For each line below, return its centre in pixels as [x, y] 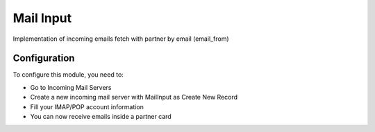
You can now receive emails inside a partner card [101, 117]
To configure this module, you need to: [68, 75]
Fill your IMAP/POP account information [87, 106]
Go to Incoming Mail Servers [71, 87]
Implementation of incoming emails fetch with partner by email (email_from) [121, 39]
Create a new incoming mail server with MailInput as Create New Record [134, 97]
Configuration [44, 58]
